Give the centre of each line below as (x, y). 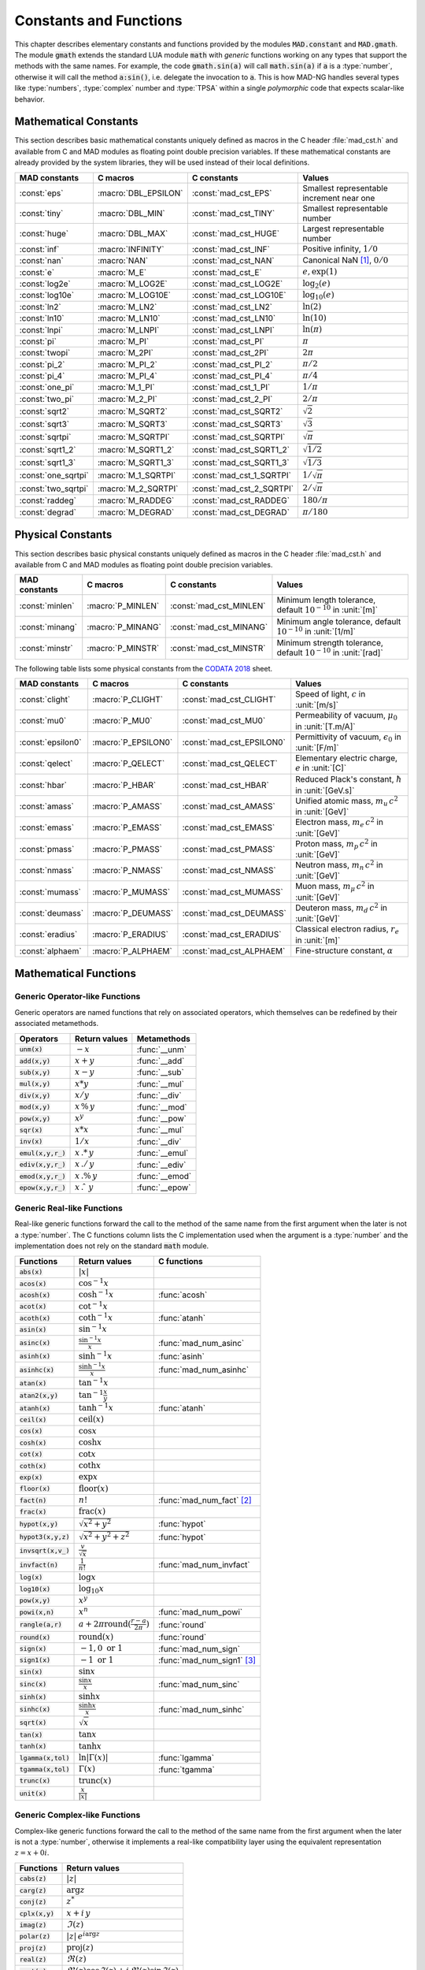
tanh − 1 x (96, 1407)
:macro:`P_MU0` (122, 721)
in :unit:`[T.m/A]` (325, 727)
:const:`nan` (42, 261)
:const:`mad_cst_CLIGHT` (229, 700)
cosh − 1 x (96, 1294)
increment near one (339, 198)
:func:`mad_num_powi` (200, 1612)
